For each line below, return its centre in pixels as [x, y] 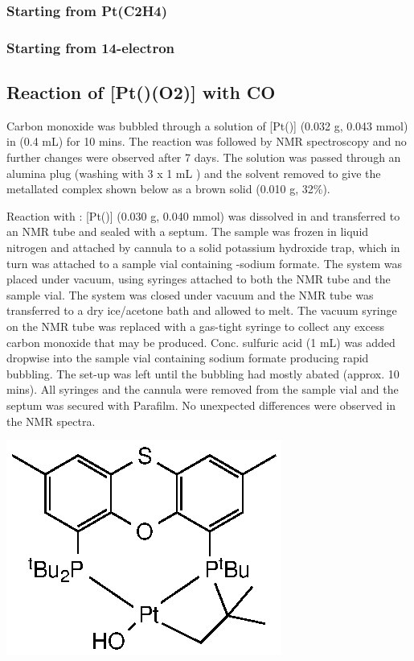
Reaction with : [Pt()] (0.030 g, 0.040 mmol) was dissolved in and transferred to [203, 215]
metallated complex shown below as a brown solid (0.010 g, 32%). [168, 189]
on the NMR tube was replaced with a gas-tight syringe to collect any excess [195, 326]
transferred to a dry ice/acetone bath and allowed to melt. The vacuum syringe [202, 310]
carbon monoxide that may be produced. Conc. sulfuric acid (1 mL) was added [201, 342]
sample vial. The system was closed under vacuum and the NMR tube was [190, 294]
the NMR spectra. [51, 421]
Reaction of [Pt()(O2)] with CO [141, 92]
